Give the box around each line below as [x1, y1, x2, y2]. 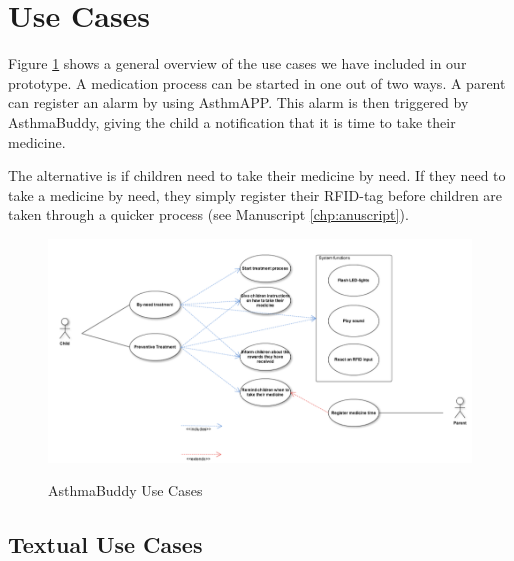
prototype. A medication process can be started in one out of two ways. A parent [8, 72, 506, 93]
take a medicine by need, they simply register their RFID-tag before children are [8, 184, 503, 205]
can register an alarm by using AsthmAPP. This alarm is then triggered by [8, 92, 469, 113]
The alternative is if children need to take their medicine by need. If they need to [8, 165, 506, 186]
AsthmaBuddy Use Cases [48, 480, 203, 501]
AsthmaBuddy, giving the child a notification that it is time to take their [8, 111, 456, 132]
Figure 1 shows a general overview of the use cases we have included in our [8, 53, 467, 74]
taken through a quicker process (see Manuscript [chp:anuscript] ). [8, 204, 409, 225]
